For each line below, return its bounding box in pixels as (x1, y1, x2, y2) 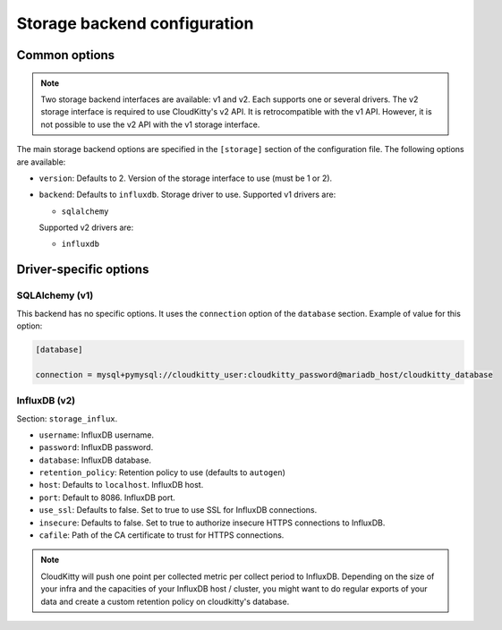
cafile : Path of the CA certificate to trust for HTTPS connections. (38, 530, 285, 541)
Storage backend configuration (16, 13, 254, 33)
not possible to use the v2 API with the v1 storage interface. (40, 119, 260, 130)
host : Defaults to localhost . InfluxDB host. (38, 480, 204, 490)
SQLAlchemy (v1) (16, 289, 94, 302)
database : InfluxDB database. (38, 455, 152, 465)
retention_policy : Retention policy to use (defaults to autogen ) (38, 467, 286, 478)
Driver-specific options (16, 262, 149, 277)
